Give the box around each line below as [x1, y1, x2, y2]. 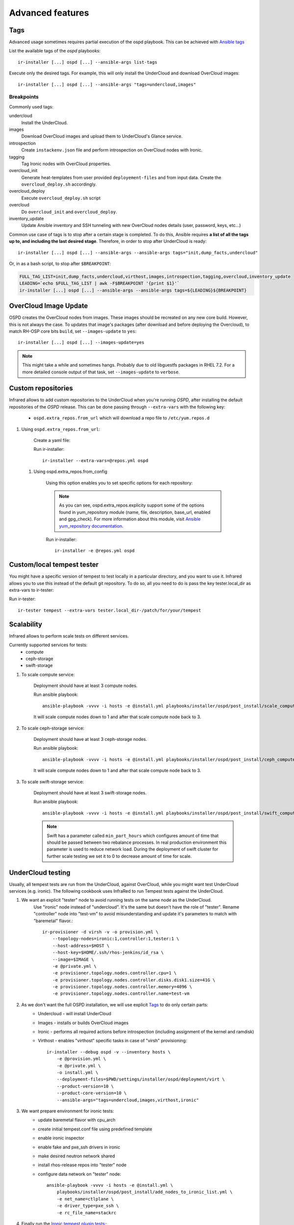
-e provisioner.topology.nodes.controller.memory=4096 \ [52, 984, 192, 990]
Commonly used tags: [9, 103, 53, 110]
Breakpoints [9, 94, 39, 100]
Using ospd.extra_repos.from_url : [21, 426, 100, 432]
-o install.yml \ [56, 1070, 98, 1075]
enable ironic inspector [38, 1135, 84, 1141]
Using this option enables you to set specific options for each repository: [46, 480, 193, 486]
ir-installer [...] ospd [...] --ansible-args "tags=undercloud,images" [18, 81, 196, 87]
